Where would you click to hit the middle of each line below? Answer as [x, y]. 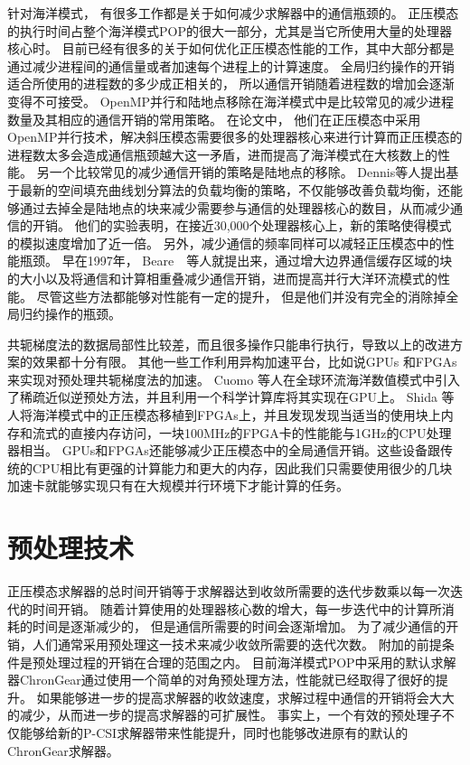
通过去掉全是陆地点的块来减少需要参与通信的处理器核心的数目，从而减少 [235, 207]
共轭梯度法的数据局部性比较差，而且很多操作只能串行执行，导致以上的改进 [229, 344]
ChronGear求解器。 [63, 750]
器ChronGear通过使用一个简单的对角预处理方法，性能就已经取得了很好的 [221, 680]
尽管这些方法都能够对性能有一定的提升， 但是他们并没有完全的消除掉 [241, 296]
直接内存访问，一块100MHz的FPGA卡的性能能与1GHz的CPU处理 [261, 432]
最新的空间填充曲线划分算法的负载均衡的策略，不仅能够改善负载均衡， [228, 189]
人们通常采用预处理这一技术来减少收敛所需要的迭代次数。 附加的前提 [237, 644]
